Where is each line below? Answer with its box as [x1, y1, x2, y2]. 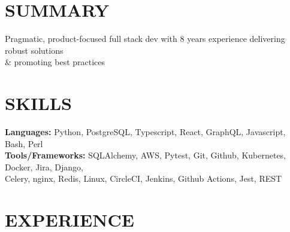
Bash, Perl [5, 137, 43, 149]
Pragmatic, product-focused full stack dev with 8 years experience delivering [5, 32, 285, 45]
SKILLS [5, 91, 72, 115]
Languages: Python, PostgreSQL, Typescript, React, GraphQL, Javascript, [5, 126, 286, 138]
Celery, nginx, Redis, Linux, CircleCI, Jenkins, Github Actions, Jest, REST [5, 172, 282, 185]
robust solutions [5, 44, 64, 56]
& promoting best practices [5, 56, 105, 68]
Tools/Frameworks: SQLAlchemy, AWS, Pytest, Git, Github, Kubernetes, [5, 149, 286, 161]
